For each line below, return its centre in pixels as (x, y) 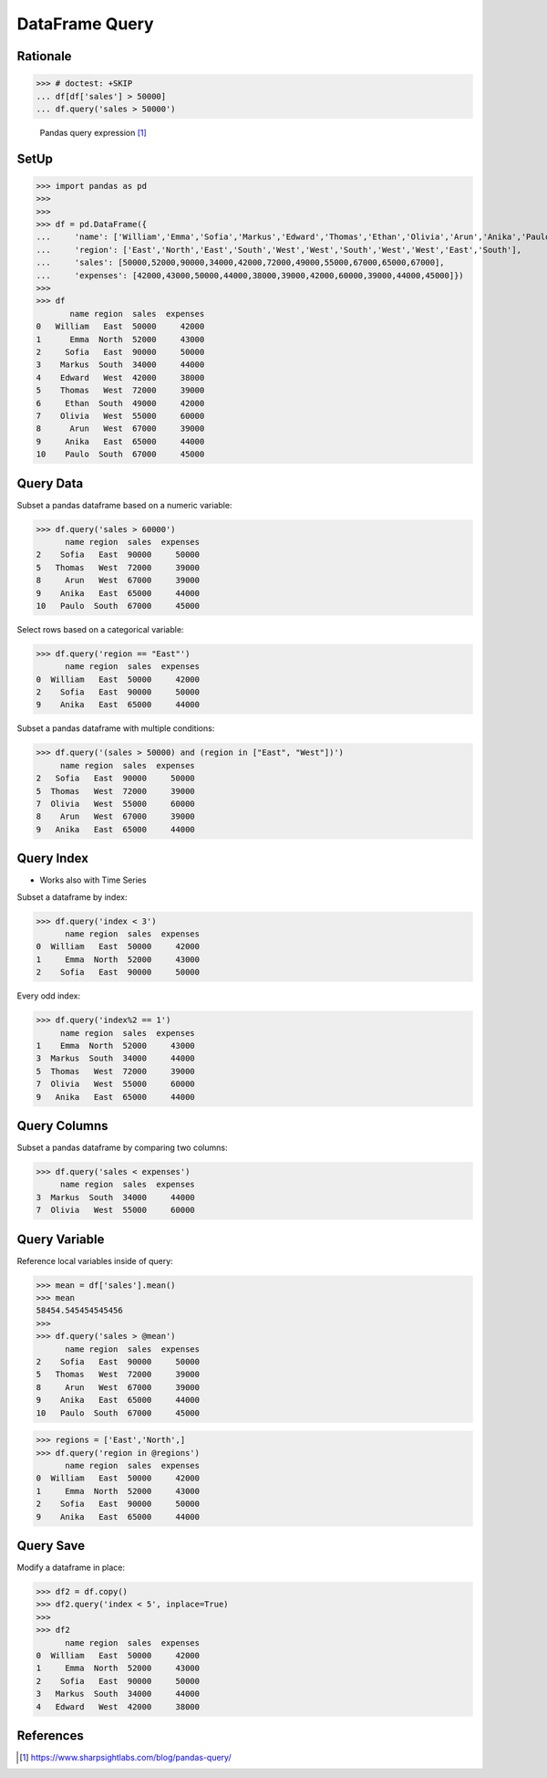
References (50, 1736)
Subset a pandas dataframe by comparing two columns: (122, 1148)
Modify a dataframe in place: (71, 1568)
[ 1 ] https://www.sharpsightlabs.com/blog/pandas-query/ (125, 1758)
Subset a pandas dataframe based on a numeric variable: (124, 505)
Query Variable (61, 1239)
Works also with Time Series (93, 880)
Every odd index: (49, 996)
